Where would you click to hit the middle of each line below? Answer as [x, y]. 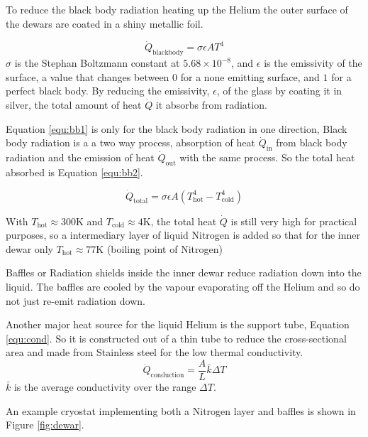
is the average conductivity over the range [105, 386]
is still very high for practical [294, 221]
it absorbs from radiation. [211, 104]
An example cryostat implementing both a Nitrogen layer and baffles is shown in [181, 410]
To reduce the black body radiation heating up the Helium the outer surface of [177, 9]
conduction [167, 376]
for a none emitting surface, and [250, 76]
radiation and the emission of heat [80, 157]
